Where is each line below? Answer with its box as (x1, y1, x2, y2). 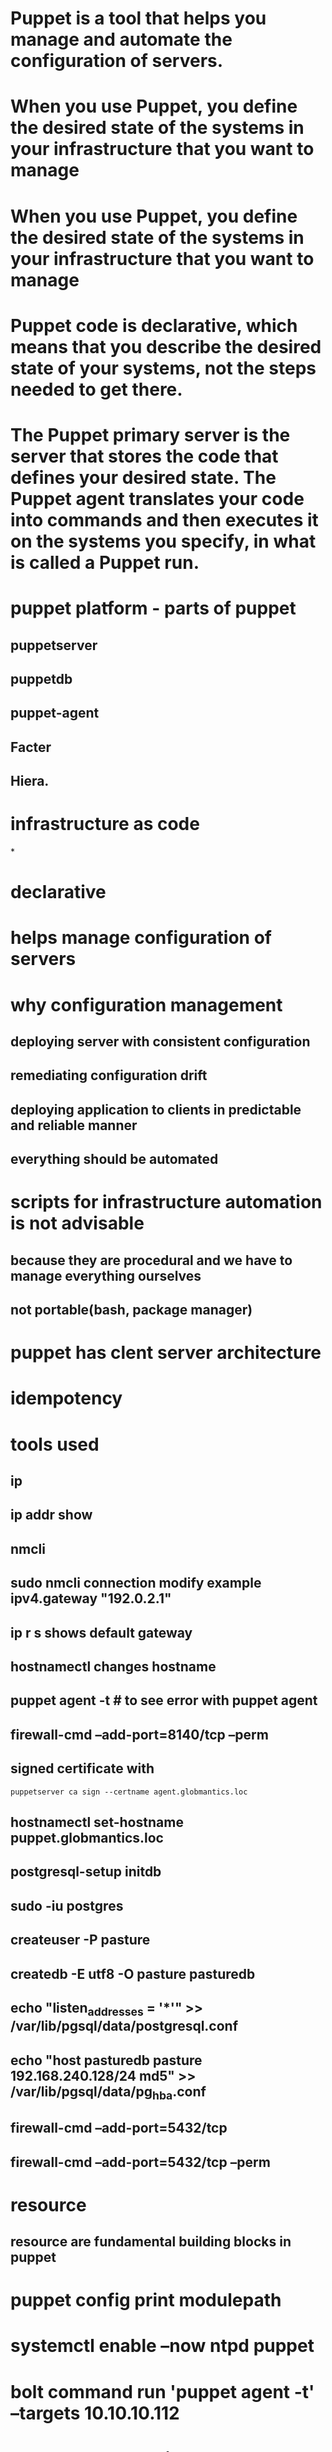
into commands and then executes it (10, 508, 319, 531)
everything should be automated (10, 1151, 219, 1168)
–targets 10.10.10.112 (10, 2402, 180, 2424)
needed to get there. (10, 378, 183, 401)
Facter (10, 738, 52, 756)
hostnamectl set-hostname (10, 1814, 184, 1831)
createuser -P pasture (10, 1932, 151, 1949)
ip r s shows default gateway (10, 1624, 193, 1641)
